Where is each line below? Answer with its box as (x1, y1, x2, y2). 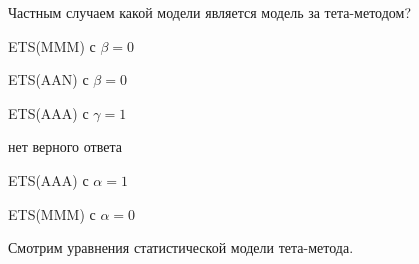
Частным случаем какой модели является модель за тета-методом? (8, 2, 412, 22)
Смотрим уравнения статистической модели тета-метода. (8, 237, 354, 258)
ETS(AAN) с (8, 69, 89, 90)
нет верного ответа (8, 136, 122, 157)
